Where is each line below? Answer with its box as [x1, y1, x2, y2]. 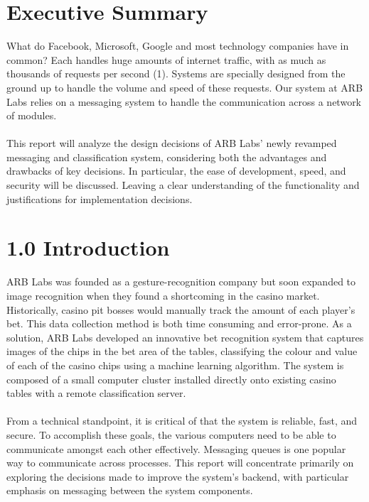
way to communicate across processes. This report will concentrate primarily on [6, 455, 354, 470]
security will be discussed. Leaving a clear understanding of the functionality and [6, 178, 360, 192]
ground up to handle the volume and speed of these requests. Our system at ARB [6, 80, 363, 94]
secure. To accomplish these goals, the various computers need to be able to [6, 427, 336, 442]
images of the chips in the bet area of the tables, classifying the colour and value [6, 344, 358, 359]
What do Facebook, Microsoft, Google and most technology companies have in [6, 38, 349, 53]
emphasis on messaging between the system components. [6, 483, 253, 498]
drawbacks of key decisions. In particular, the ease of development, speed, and [6, 163, 346, 178]
